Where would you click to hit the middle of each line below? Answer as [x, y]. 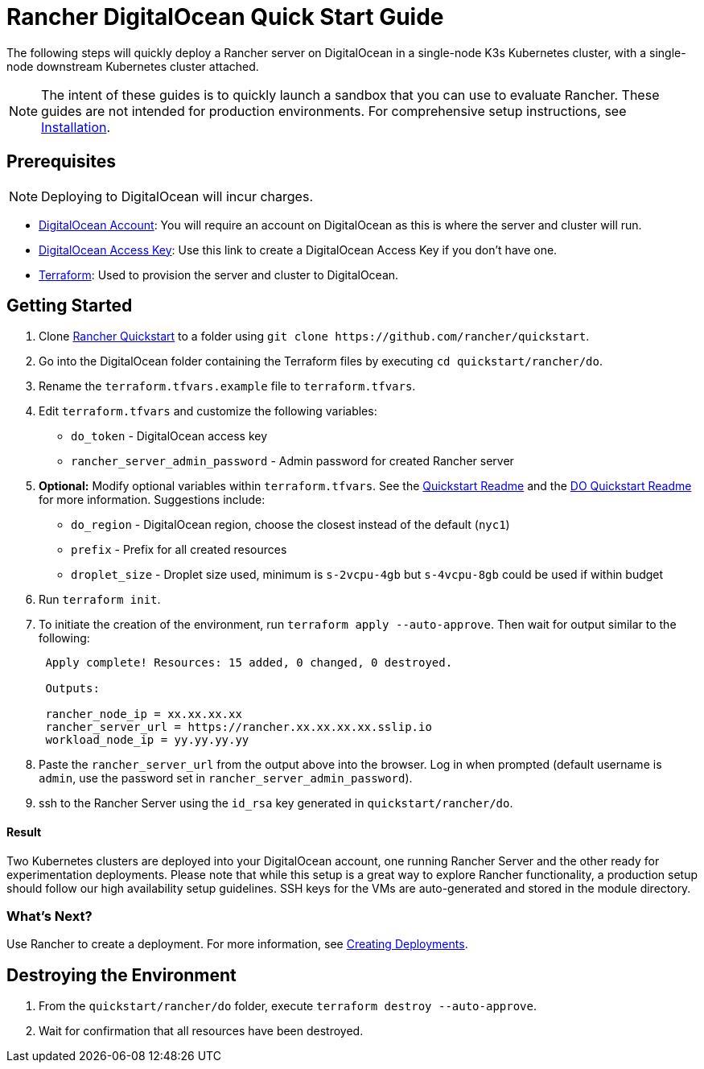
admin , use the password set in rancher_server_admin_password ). [226, 778]
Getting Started [70, 306]
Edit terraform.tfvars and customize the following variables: [208, 411]
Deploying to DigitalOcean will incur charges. [177, 196]
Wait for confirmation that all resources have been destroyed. [201, 1031]
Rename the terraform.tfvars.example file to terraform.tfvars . [227, 386]
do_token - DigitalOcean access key [169, 436]
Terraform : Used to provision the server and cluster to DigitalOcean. [219, 274]
